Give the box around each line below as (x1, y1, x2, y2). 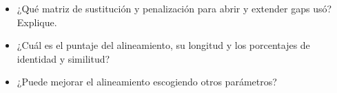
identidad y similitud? (17, 51, 110, 65)
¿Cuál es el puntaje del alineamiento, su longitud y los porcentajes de (17, 38, 310, 52)
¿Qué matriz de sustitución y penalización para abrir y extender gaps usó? (17, 1, 332, 15)
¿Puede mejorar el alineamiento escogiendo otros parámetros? (17, 74, 277, 89)
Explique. (17, 14, 57, 29)
